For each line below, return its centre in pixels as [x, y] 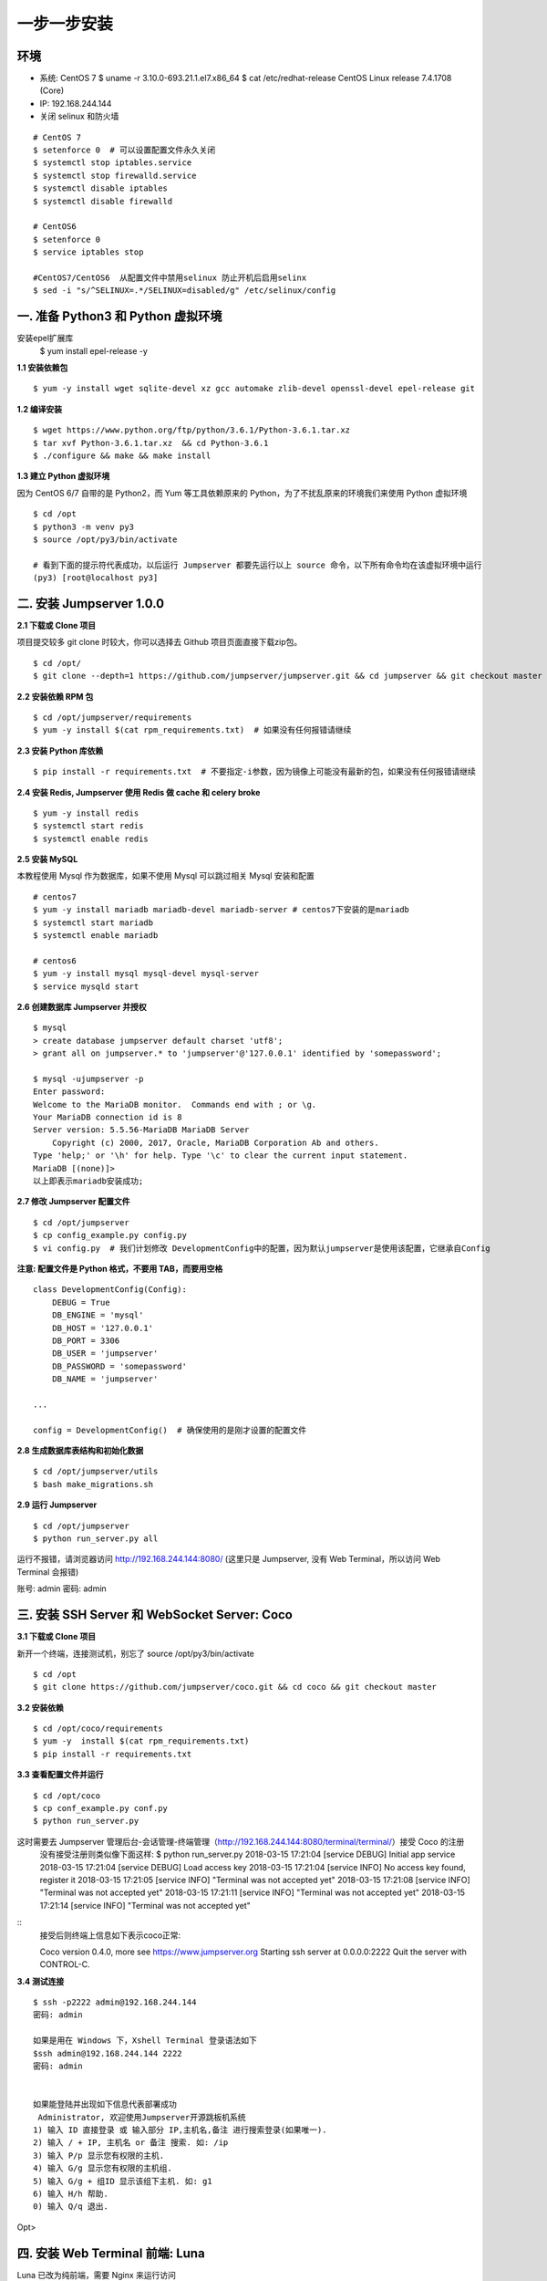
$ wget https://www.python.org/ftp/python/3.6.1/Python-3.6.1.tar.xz [192, 430]
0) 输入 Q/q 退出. [71, 2207]
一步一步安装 [65, 24]
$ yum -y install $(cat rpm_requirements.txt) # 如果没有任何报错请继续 [192, 730]
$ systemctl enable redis [91, 838]
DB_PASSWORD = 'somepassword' [119, 1366]
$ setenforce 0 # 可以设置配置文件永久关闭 [124, 150]
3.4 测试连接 [41, 1981]
